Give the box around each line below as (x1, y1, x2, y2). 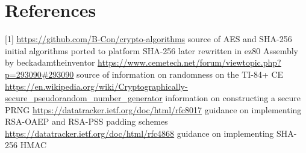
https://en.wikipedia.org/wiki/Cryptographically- (5, 80, 188, 92)
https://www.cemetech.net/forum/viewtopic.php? (98, 56, 281, 69)
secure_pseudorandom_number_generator (5, 92, 163, 104)
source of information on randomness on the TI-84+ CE (76, 67, 284, 80)
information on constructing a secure (165, 92, 301, 104)
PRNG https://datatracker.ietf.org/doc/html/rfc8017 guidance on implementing (5, 103, 302, 116)
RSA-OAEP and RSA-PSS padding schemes (5, 115, 168, 128)
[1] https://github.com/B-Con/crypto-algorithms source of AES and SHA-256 (5, 33, 292, 45)
